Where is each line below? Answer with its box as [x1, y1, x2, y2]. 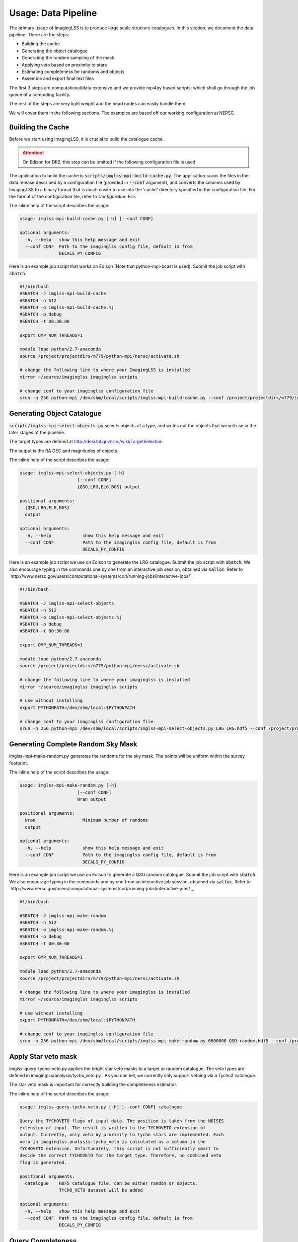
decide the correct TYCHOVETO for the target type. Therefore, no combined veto [19, 1153, 222, 1159]
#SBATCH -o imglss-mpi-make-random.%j [19, 927, 114, 932]
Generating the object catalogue [21, 48, 88, 54]
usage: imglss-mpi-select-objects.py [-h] [19, 470, 125, 476]
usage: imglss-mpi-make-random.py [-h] [19, 782, 117, 788]
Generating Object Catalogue [9, 409, 102, 418]
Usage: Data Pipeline [9, 7, 97, 18]
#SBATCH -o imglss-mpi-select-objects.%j [19, 614, 122, 620]
